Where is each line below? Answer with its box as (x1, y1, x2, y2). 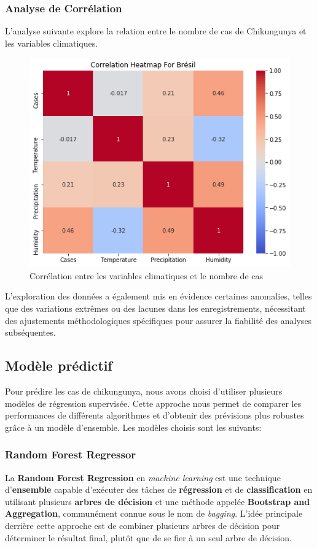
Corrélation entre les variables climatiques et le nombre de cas (29, 269, 264, 282)
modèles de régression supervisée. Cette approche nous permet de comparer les (5, 396, 302, 409)
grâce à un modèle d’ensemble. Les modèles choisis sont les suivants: (5, 420, 262, 433)
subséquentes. (5, 326, 56, 339)
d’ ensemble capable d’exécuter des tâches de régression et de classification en (5, 483, 313, 496)
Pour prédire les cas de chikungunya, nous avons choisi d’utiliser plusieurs (5, 385, 283, 398)
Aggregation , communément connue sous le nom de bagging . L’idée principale (5, 507, 303, 520)
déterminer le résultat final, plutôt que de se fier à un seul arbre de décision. (5, 531, 292, 544)
